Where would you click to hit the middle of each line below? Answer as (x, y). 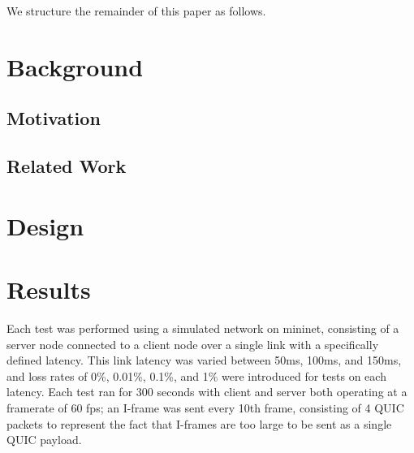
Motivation (54, 118)
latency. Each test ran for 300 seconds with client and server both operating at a (207, 392)
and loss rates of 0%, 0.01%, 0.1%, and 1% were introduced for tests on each (196, 375)
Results (49, 289)
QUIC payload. (44, 440)
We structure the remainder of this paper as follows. (136, 11)
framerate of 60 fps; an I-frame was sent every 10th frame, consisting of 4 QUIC (205, 408)
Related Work (67, 166)
